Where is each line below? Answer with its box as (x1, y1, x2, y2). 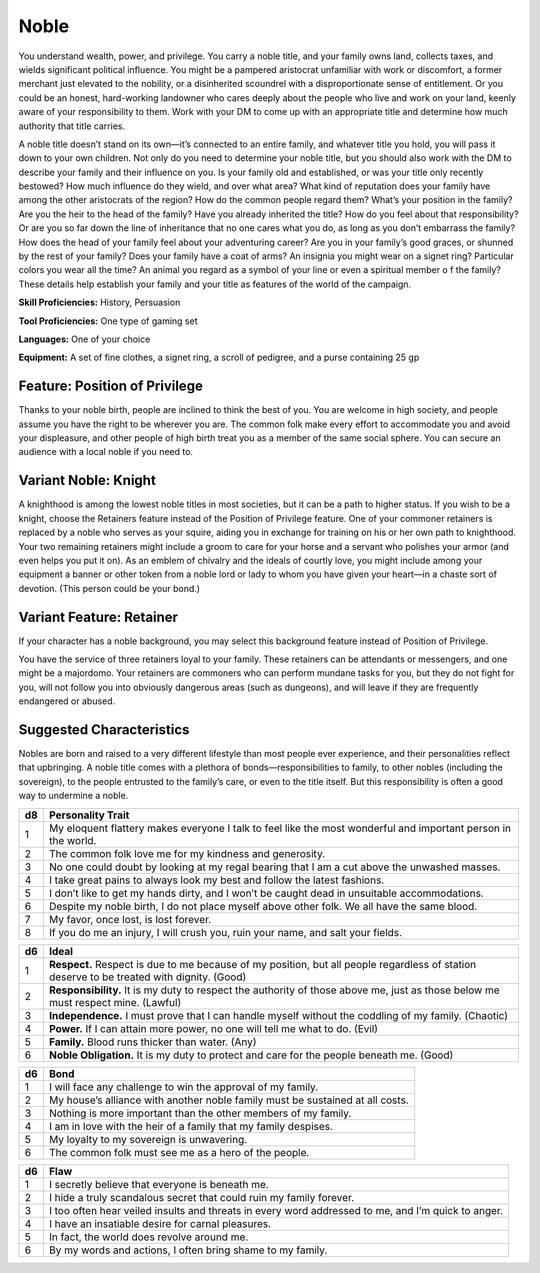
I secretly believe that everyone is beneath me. (48, 1177, 269, 1191)
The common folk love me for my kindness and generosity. (48, 846, 326, 860)
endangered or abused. (18, 695, 116, 707)
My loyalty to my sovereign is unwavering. (48, 1132, 248, 1146)
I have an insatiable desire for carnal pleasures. (48, 1216, 272, 1230)
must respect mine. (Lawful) (48, 995, 182, 1009)
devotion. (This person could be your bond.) (18, 582, 200, 594)
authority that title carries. (18, 120, 125, 132)
